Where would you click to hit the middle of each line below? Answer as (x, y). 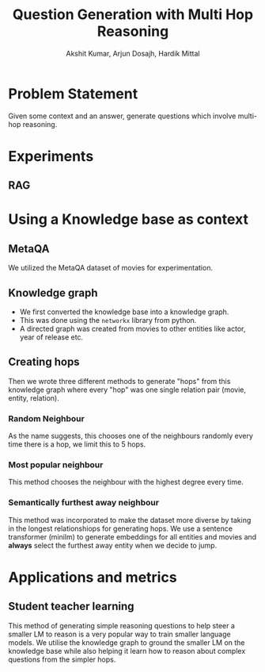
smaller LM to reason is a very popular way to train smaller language (119, 634)
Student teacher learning (71, 607)
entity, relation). (34, 397)
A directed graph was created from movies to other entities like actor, (132, 329)
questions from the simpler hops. (62, 659)
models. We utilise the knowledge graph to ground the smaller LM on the (127, 642)
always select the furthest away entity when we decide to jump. (113, 545)
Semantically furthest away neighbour (84, 503)
